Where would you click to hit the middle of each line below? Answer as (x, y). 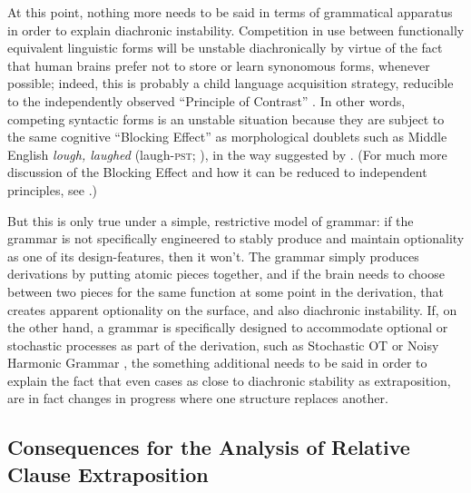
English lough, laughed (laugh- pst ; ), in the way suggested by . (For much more (227, 154)
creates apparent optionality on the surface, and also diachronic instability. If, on (232, 309)
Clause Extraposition (108, 473)
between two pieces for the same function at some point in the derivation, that (226, 291)
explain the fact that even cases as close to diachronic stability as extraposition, (229, 380)
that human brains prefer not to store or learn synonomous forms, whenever (219, 65)
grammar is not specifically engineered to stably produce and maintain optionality (236, 238)
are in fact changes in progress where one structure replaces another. (198, 398)
